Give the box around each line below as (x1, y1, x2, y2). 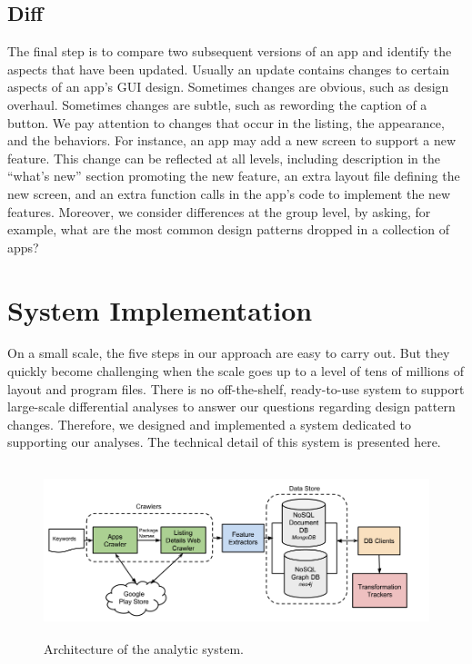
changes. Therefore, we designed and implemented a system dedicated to (7, 414, 412, 433)
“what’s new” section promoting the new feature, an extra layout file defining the (7, 166, 460, 185)
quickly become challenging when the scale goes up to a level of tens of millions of (7, 362, 464, 381)
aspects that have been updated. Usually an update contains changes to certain (7, 59, 450, 78)
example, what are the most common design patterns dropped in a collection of (7, 220, 450, 239)
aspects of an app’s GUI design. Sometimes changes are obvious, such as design (7, 77, 449, 96)
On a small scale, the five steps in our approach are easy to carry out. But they (7, 343, 450, 362)
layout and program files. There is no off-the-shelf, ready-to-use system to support (7, 379, 465, 398)
